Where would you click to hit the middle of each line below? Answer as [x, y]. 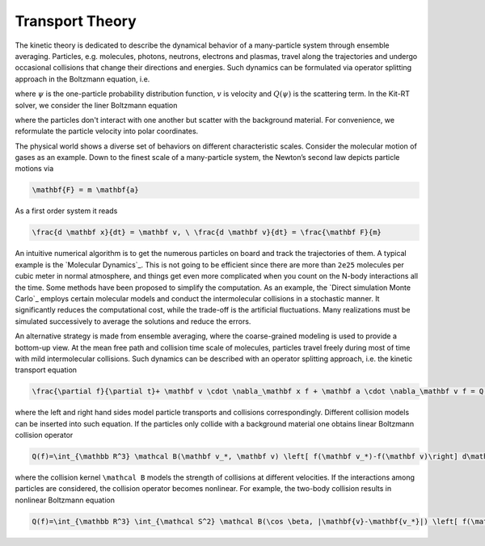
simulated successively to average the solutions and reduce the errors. [133, 321]
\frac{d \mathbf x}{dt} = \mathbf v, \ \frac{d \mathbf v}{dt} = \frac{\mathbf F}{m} [207, 233]
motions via [34, 169]
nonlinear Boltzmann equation [65, 500]
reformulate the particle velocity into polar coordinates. [107, 131]
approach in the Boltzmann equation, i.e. [82, 79]
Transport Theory [76, 21]
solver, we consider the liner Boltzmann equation [96, 105]
